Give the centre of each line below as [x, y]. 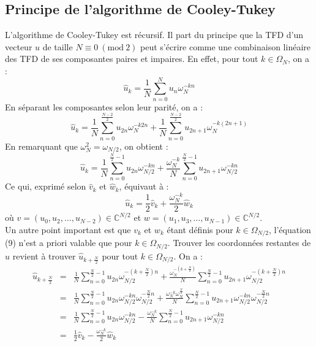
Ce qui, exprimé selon [46, 186]
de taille [58, 46]
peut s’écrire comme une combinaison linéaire [225, 46]
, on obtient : [144, 146]
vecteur [19, 46]
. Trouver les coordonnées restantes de [239, 243]
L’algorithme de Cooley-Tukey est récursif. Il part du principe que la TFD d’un [154, 35]
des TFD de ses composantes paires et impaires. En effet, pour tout [132, 59]
